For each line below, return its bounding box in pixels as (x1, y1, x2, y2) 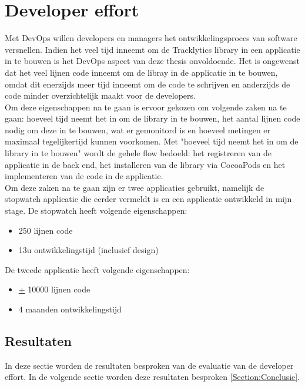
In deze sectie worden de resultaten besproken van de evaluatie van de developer (5, 359, 294, 371)
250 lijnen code (18, 224, 73, 236)
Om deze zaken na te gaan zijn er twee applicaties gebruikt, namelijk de (5, 181, 264, 193)
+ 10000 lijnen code (18, 283, 91, 295)
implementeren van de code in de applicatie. (5, 170, 163, 182)
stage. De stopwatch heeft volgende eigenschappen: (5, 204, 187, 217)
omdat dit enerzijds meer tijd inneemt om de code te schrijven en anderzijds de (5, 78, 290, 90)
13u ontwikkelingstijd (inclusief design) (18, 244, 159, 256)
